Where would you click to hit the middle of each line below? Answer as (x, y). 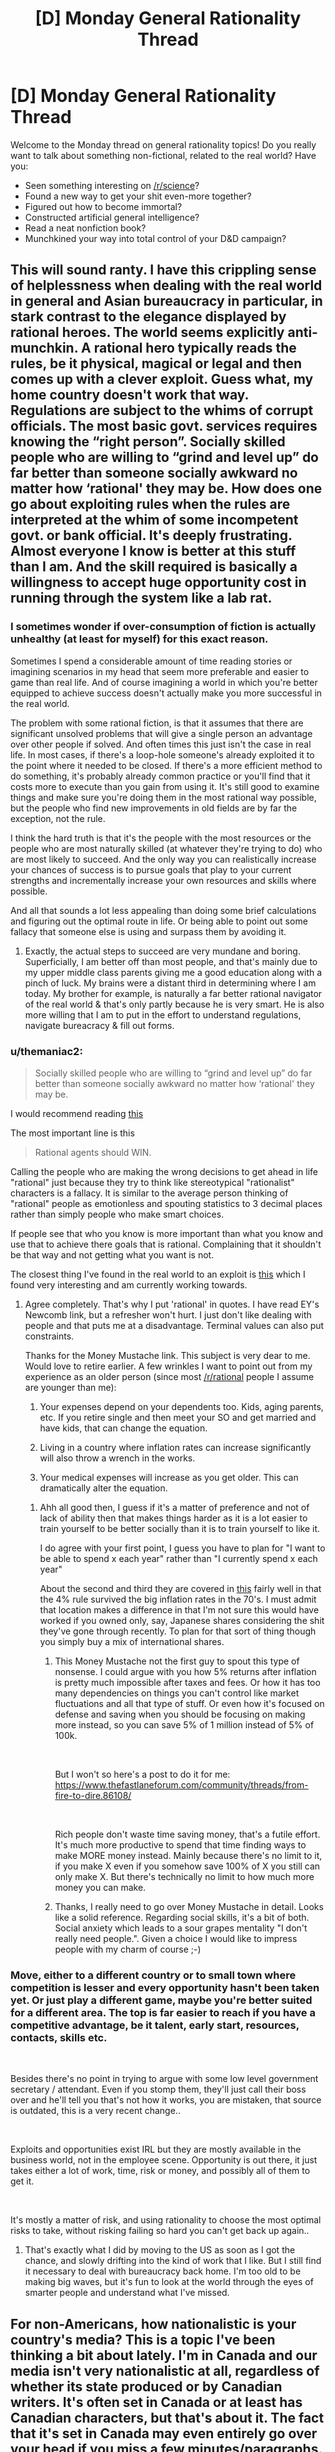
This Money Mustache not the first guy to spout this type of (177, 1661)
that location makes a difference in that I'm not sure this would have (179, 1609)
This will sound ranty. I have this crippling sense (163, 270)
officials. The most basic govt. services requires (164, 426)
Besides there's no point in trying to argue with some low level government (164, 2079)
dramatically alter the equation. (103, 1488)
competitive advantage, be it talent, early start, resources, (155, 2025)
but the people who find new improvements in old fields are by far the (154, 808)
